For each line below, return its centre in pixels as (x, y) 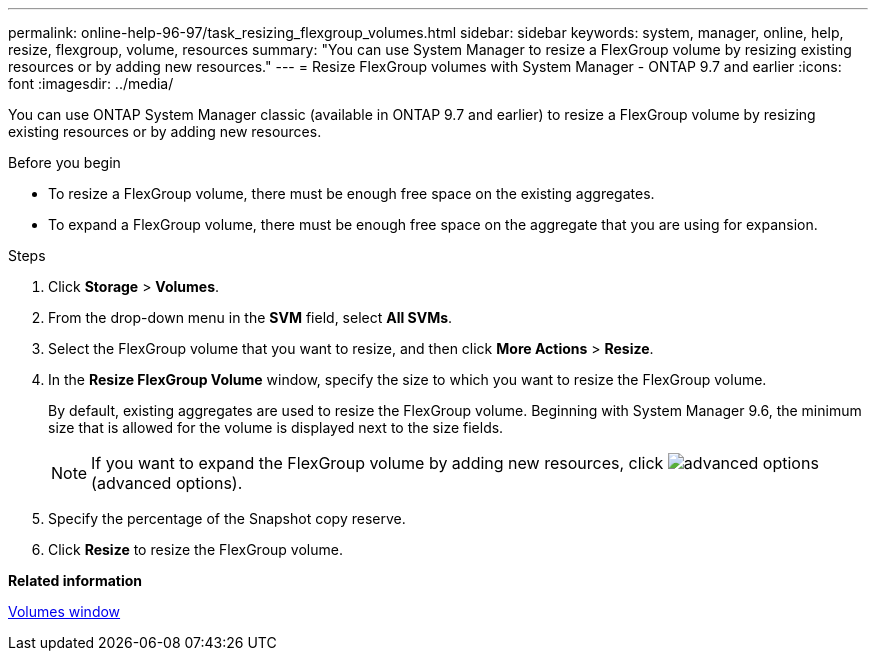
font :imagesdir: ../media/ (91, 83)
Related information (75, 580)
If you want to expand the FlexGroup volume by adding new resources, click (377, 463)
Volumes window (64, 611)
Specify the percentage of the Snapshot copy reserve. (227, 518)
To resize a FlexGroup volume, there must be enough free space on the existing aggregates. (351, 193)
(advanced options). (167, 483)
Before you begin (64, 162)
